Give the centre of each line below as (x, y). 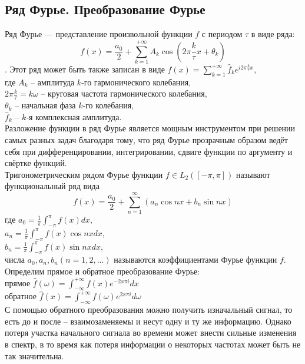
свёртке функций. (36, 163)
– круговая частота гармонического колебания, (124, 93)
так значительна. (34, 355)
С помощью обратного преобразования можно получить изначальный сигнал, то (149, 310)
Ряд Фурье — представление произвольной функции (99, 34)
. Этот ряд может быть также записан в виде (85, 69)
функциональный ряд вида (52, 186)
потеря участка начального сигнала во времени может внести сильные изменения (151, 332)
